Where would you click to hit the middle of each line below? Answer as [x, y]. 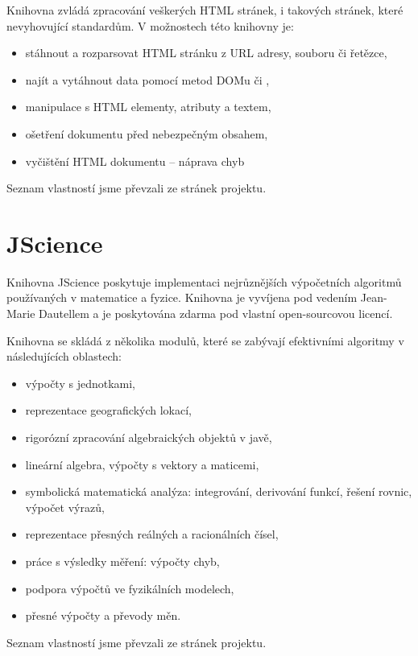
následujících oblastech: [64, 356]
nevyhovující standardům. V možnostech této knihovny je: [150, 25]
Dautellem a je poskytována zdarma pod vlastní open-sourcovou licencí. [216, 314]
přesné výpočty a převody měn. [103, 615]
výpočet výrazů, [65, 507]
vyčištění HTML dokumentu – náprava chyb [135, 161]
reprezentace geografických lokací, [109, 410]
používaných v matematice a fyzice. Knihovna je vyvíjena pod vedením [182, 297]
